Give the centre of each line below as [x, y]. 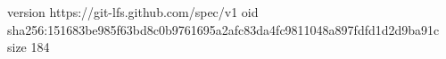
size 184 [29, 47]
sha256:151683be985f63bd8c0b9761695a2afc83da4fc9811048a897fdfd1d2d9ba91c [223, 29]
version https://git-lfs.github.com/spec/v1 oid [133, 12]
